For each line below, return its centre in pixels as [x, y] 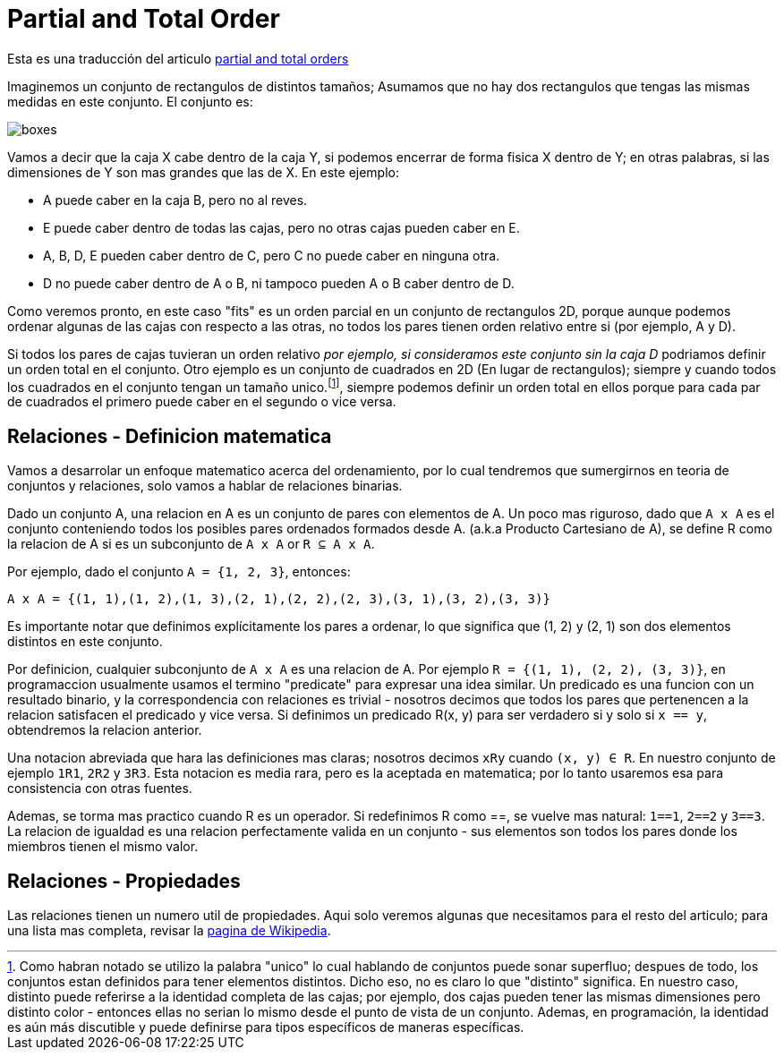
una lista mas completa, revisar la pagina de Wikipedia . [169, 931]
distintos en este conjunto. [85, 642]
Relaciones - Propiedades [124, 881]
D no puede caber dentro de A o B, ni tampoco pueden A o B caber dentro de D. [279, 283]
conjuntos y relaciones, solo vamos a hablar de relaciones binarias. [205, 486]
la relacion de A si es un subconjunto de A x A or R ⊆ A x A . [191, 544]
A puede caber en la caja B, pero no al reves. [175, 200]
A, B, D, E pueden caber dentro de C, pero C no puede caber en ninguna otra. [272, 255]
